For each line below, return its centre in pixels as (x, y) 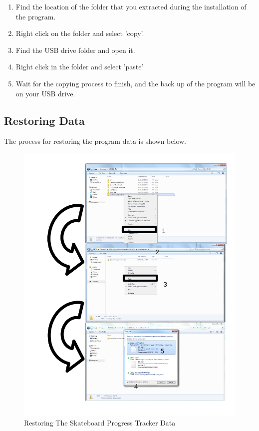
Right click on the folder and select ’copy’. (80, 33)
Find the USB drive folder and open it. (75, 50)
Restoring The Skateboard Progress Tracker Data (100, 423)
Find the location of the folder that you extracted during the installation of (131, 6)
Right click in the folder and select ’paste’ (80, 67)
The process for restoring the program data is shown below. (95, 141)
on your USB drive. (45, 93)
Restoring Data (44, 120)
